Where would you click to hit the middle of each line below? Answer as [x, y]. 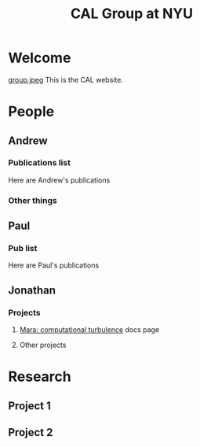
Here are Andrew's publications [59, 180]
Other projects [43, 345]
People [31, 112]
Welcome [40, 58]
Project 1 [29, 406]
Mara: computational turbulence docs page [89, 330]
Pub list [23, 249]
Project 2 [31, 432]
